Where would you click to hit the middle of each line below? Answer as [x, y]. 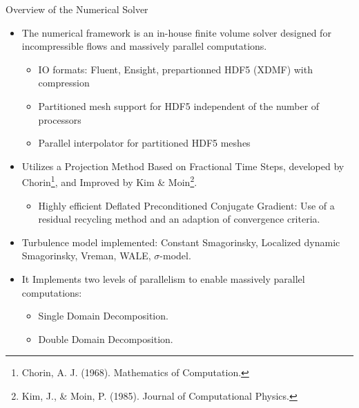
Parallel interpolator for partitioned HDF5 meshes [144, 143]
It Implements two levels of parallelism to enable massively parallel [163, 278]
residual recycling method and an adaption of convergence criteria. [179, 219]
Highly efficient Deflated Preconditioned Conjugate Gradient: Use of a [186, 205]
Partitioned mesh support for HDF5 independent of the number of [179, 105]
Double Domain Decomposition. [106, 339]
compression [64, 83]
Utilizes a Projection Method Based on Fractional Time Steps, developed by [183, 166]
